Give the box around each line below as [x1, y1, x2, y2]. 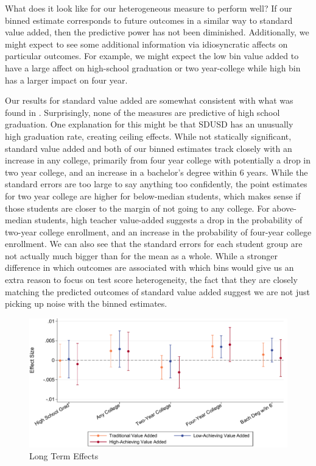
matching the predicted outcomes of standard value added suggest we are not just [5, 285, 310, 298]
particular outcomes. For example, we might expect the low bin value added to [5, 49, 299, 62]
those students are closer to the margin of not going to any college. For [5, 201, 270, 214]
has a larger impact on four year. [5, 73, 128, 86]
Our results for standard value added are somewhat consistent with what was [5, 94, 293, 107]
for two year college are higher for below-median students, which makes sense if [5, 189, 301, 202]
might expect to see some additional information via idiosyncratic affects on [5, 37, 288, 50]
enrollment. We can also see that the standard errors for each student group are [5, 237, 303, 250]
